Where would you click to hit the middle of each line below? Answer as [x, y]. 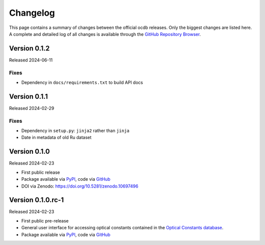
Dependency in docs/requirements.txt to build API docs [82, 82]
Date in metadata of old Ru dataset [56, 137]
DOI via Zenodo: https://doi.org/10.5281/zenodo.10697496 [80, 186]
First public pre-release [45, 220]
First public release [41, 172]
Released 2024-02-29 [32, 108]
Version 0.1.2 [29, 48]
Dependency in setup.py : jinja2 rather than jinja [75, 131]
